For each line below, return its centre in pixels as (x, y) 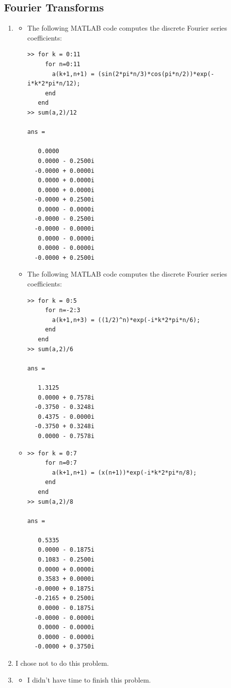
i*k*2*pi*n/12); (54, 84)
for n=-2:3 (63, 310)
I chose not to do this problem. (62, 663)
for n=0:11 (63, 64)
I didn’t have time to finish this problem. (89, 679)
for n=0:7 (61, 463)
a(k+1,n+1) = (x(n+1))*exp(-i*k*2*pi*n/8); (124, 472)
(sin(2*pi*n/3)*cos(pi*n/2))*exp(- (156, 74)
